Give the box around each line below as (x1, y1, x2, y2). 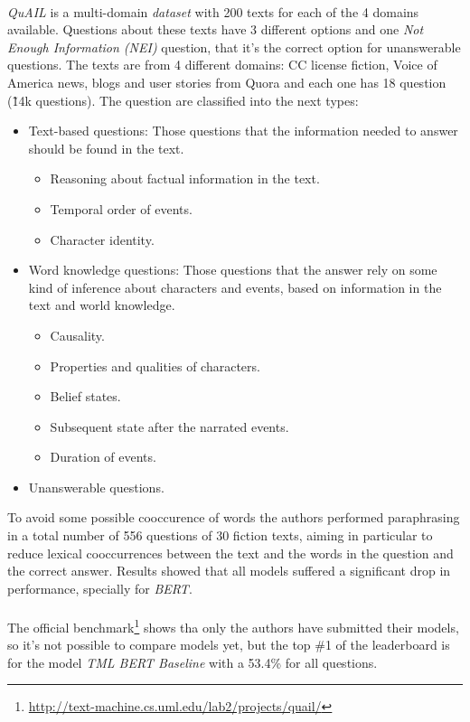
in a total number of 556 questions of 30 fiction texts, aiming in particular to (7, 526, 433, 545)
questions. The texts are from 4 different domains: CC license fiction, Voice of (7, 55, 437, 74)
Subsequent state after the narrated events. (50, 417, 289, 436)
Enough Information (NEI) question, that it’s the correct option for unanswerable (7, 37, 461, 56)
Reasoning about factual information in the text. (50, 169, 320, 188)
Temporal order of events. (50, 199, 193, 218)
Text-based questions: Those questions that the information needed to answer (28, 121, 458, 140)
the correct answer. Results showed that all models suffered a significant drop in (7, 561, 451, 580)
